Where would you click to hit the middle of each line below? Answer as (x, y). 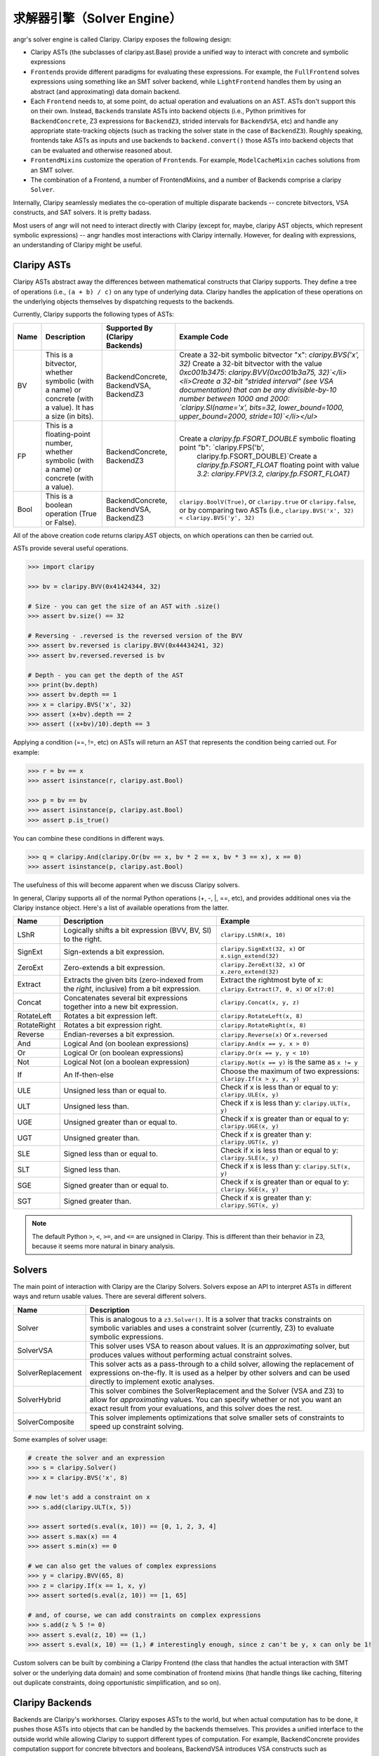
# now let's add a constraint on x (89, 1497)
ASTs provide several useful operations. (71, 549)
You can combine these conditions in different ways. (89, 838)
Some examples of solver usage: (60, 1439)
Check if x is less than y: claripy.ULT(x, (285, 1103)
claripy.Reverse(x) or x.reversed (274, 1035)
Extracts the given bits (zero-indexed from (133, 980)
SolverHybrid (39, 1399)
